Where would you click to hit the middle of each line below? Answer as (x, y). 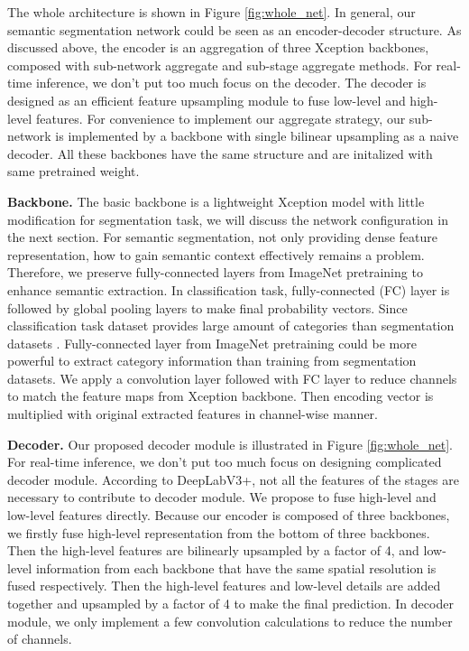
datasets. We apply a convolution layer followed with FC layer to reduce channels (232, 378)
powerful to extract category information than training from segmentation (212, 361)
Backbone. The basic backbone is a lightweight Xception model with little (216, 201)
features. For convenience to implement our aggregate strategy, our (221, 118)
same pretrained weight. (74, 171)
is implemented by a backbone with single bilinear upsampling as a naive (257, 136)
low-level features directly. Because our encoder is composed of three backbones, (229, 515)
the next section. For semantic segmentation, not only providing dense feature (223, 237)
